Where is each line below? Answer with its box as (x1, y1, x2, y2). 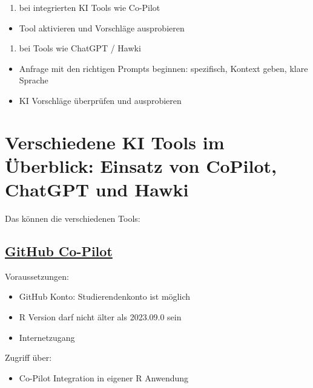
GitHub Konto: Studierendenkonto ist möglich (19, 290, 190, 303)
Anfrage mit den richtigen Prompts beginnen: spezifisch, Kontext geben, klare (19, 62, 308, 74)
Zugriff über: (5, 351, 52, 364)
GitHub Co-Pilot (5, 242, 113, 260)
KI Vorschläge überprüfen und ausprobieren (19, 94, 182, 106)
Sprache (19, 74, 48, 86)
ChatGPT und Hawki (5, 177, 189, 202)
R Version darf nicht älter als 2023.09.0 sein (19, 311, 182, 323)
